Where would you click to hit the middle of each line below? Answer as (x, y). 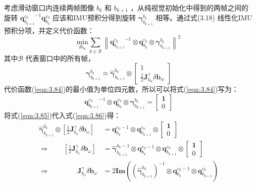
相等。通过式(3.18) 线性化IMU (204, 18)
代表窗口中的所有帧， (60, 58)
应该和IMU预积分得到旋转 (94, 18)
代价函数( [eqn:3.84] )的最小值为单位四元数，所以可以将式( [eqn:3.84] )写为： (121, 89)
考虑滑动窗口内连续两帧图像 (49, 7)
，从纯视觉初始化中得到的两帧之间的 (189, 7)
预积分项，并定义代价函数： (49, 30)
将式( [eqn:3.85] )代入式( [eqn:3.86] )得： (62, 115)
